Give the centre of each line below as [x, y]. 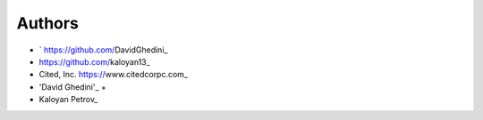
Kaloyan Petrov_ [68, 100]
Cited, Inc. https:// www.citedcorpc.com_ [113, 75]
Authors [48, 23]
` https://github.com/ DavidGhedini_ [103, 50]
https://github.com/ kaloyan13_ [95, 61]
